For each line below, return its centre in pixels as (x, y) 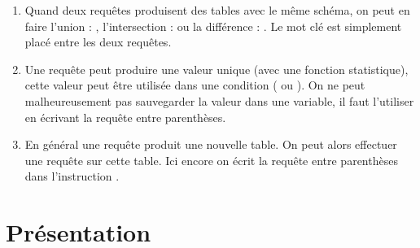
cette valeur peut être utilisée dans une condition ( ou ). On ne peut (195, 85)
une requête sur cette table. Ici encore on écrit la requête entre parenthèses (211, 160)
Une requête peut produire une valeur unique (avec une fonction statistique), (217, 69)
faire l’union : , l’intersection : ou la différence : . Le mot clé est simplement (213, 26)
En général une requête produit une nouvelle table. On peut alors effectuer (211, 144)
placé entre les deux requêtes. (98, 42)
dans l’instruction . (72, 176)
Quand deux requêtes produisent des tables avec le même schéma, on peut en (217, 10)
